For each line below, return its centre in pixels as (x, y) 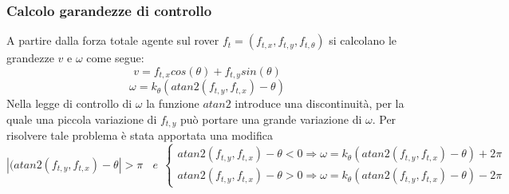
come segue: (115, 58)
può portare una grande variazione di (271, 119)
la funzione (173, 103)
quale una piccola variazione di (82, 119)
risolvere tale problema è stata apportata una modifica (140, 135)
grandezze (30, 58)
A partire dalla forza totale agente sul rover (113, 40)
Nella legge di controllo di (69, 103)
